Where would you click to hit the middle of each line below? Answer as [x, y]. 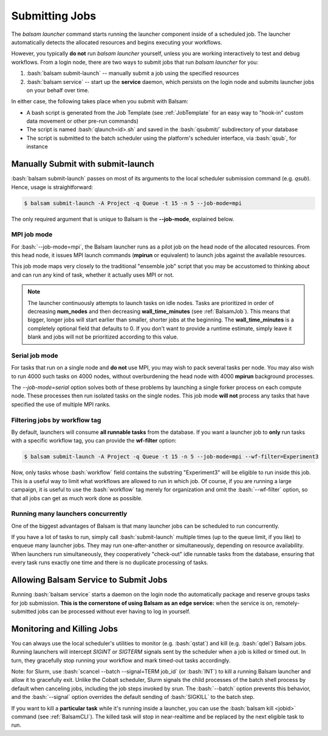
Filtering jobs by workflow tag [56, 420]
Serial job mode [35, 356]
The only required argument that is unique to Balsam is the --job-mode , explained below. [123, 219]
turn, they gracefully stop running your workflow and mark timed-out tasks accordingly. [121, 660]
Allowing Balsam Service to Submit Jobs [89, 580]
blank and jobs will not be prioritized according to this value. [103, 337]
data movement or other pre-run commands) [83, 121]
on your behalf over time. [58, 90]
